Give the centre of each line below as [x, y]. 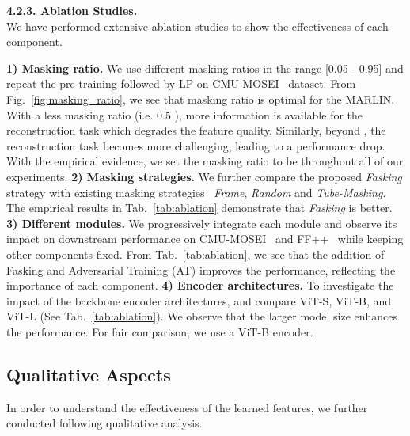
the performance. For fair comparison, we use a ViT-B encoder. [160, 331]
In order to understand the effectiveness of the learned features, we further [187, 407]
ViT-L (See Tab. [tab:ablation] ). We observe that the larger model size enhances [202, 316]
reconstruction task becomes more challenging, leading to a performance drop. [196, 145]
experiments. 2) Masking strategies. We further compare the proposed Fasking [204, 176]
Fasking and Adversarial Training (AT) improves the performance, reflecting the [201, 269]
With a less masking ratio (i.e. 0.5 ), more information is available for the [185, 114]
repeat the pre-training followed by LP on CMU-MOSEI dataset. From [181, 83]
